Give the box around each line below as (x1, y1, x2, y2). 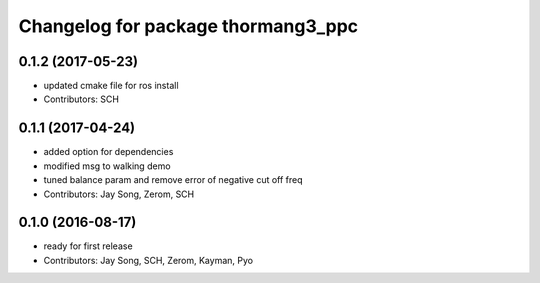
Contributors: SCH (43, 93, 120, 105)
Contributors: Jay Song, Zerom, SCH (43, 188, 195, 200)
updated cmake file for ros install (43, 80, 179, 92)
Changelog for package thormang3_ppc (18, 15, 359, 37)
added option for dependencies (43, 146, 174, 158)
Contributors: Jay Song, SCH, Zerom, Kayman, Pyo (43, 254, 254, 266)
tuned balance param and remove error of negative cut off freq (43, 174, 304, 186)
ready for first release (43, 240, 134, 252)
